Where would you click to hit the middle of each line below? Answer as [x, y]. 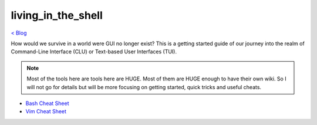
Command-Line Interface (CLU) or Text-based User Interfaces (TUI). [94, 52]
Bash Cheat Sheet [47, 103]
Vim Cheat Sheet [46, 112]
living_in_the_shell [57, 15]
